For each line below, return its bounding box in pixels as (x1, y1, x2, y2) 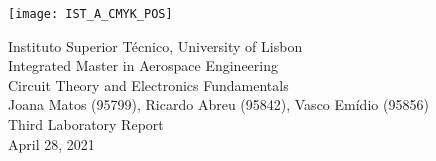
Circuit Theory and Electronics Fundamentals (8, 74, 289, 95)
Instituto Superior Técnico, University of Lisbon (8, 35, 303, 56)
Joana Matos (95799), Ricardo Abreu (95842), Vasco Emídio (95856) (8, 94, 429, 115)
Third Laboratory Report (8, 114, 164, 135)
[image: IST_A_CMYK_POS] (8, 7, 173, 21)
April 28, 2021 (8, 133, 95, 154)
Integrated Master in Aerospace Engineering (8, 55, 279, 76)
